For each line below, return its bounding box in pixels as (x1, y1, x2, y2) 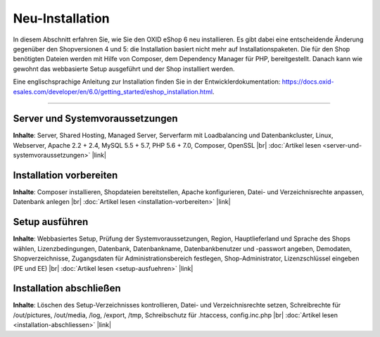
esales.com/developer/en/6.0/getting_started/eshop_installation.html (13, 87, 213, 96)
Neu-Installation (13, 11, 110, 26)
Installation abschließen (13, 282, 121, 295)
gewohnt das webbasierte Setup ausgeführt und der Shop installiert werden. (13, 64, 235, 73)
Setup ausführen (13, 216, 89, 228)
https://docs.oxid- (281, 77, 334, 86)
